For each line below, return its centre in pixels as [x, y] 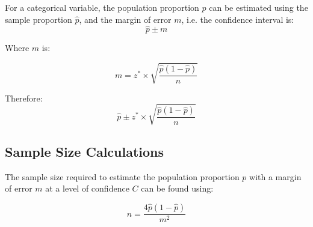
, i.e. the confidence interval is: [238, 19]
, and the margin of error [125, 19]
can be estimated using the [259, 7]
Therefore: [24, 98]
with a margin [275, 176]
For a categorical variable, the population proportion [102, 7]
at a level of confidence [87, 188]
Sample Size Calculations [85, 152]
